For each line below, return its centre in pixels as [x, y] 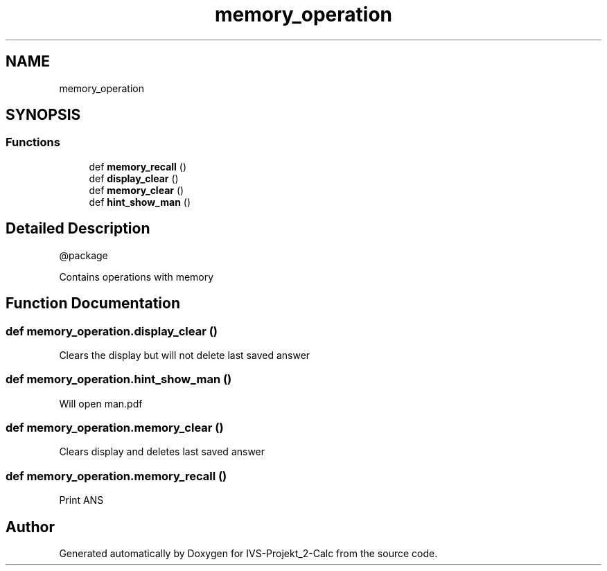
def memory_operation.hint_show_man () [119, 379]
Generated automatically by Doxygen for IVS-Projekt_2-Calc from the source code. [248, 553]
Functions [33, 142]
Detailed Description [78, 229]
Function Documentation [93, 304]
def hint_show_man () [140, 202]
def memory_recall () [138, 166]
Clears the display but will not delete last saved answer [185, 355]
